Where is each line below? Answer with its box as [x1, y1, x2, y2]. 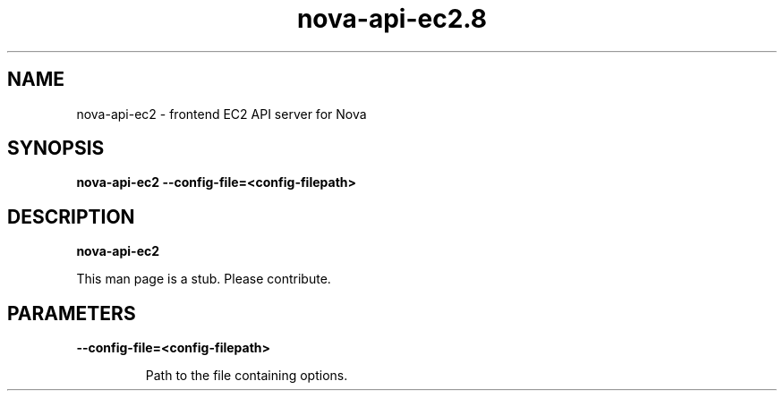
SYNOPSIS [7, 137, 105, 160]
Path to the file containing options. [145, 368, 348, 384]
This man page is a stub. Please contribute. [76, 271, 331, 287]
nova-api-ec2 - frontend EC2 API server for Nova [76, 106, 367, 122]
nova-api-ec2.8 [296, 4, 488, 34]
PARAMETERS [7, 301, 136, 325]
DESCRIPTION [7, 205, 135, 228]
